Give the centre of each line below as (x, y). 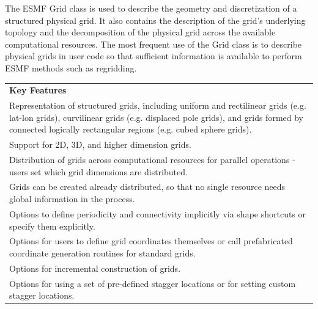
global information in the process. (72, 199)
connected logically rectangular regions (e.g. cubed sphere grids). (131, 129)
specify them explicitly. (52, 226)
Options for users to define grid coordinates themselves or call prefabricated (151, 241)
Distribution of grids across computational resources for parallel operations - (152, 160)
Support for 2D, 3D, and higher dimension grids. (100, 144)
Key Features (38, 90)
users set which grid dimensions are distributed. (98, 171)
